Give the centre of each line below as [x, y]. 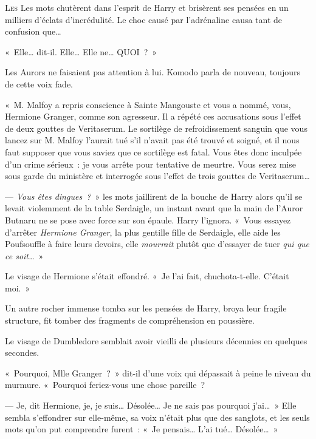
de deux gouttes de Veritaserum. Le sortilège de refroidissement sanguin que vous [156, 128]
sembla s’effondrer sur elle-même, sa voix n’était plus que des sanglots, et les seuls [157, 417]
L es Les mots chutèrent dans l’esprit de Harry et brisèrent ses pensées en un [147, 7]
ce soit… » [24, 255]
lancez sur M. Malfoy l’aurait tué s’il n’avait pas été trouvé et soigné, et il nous [152, 140]
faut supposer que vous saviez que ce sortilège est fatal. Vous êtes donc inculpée [153, 151]
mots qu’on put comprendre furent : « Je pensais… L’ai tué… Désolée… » [142, 429]
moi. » [18, 288]
